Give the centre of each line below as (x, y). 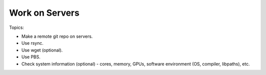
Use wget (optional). (42, 50)
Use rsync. (33, 43)
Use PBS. (31, 57)
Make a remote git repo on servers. (57, 36)
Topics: (17, 27)
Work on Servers (44, 13)
